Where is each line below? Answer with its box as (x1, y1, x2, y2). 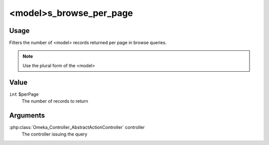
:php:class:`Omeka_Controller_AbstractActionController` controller (9, 125, 145, 131)
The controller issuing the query (21, 131, 88, 137)
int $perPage (9, 91, 39, 97)
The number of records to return (21, 98, 88, 104)
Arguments (9, 111, 45, 120)
